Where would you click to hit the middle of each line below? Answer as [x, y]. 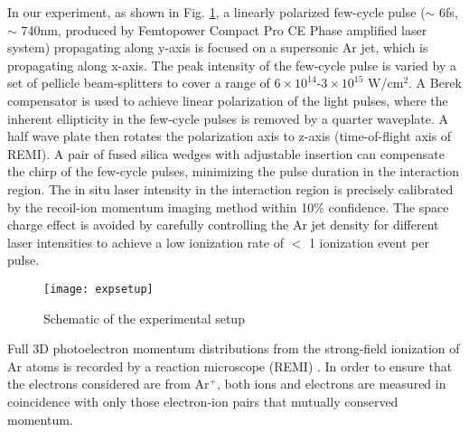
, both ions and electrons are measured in [331, 384]
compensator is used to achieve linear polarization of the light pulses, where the [228, 100]
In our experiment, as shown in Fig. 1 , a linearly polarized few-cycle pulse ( [216, 12]
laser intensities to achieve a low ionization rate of [145, 242]
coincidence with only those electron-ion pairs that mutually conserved [203, 401]
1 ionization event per [369, 242]
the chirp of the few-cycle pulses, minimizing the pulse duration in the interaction [234, 171]
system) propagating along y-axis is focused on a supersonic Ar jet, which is [218, 47]
